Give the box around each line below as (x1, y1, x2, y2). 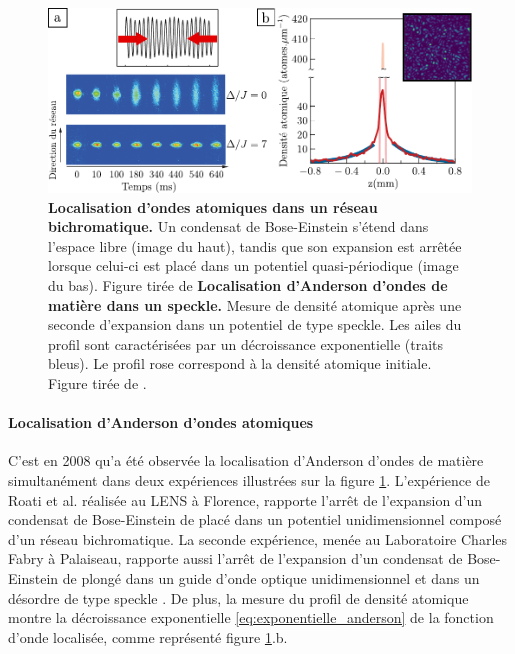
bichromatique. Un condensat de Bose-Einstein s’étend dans (48, 216, 429, 237)
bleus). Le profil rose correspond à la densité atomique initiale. (48, 353, 432, 374)
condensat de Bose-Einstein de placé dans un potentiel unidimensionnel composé (8, 509, 502, 530)
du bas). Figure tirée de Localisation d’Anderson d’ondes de (48, 275, 448, 296)
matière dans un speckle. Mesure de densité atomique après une (48, 294, 462, 315)
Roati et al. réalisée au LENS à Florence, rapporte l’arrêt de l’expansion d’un (8, 489, 483, 510)
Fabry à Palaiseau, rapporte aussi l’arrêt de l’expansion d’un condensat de (8, 548, 463, 569)
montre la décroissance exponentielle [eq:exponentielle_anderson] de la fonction (8, 607, 494, 628)
